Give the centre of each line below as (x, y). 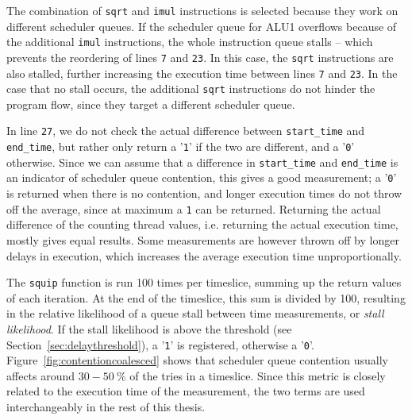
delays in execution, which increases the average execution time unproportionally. (204, 255)
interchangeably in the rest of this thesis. (106, 407)
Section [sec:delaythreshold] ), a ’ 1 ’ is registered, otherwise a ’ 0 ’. (160, 344)
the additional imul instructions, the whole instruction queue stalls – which (190, 42)
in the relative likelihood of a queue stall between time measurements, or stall (195, 313)
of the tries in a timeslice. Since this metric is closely (258, 375)
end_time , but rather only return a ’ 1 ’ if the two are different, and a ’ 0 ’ (181, 146)
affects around (41, 375)
